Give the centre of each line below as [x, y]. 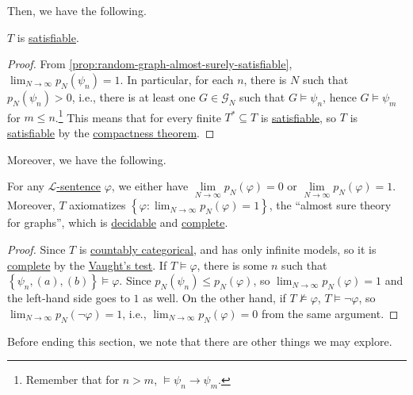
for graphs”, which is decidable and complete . [118, 222]
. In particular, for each [177, 79]
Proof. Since [36, 249]
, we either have [150, 186]
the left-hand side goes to [69, 298]
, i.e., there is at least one [134, 96]
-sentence [79, 186]
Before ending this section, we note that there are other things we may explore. [200, 341]
